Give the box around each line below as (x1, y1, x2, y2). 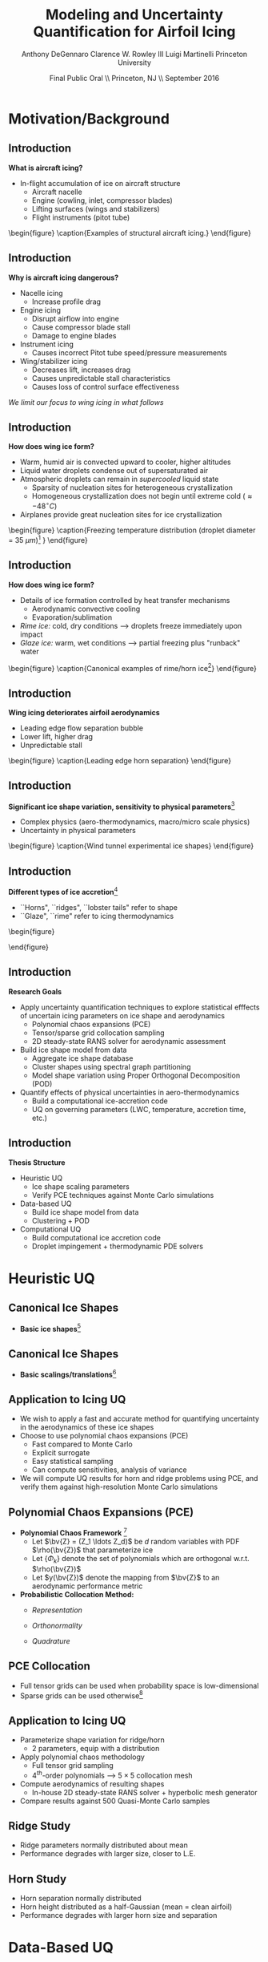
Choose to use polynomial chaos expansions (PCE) (19, 1431, 189, 1441)
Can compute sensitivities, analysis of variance (31, 1465, 187, 1475)
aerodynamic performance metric (31, 1581, 143, 1591)
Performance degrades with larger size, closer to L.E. (19, 1849, 196, 1859)
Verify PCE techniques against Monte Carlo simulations (31, 1190, 214, 1199)
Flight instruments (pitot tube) (31, 212, 130, 222)
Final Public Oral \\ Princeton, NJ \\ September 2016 (49, 73, 220, 83)
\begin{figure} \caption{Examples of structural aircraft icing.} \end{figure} (8, 228, 252, 237)
